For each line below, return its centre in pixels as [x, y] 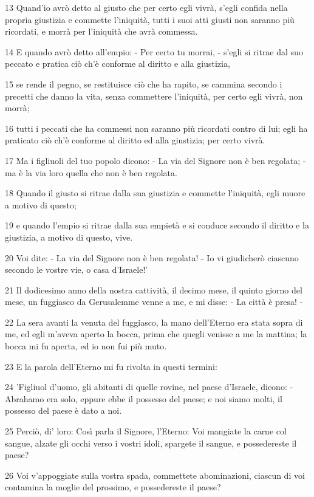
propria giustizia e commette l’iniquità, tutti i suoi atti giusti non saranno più [150, 19]
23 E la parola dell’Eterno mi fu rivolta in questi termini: [111, 366]
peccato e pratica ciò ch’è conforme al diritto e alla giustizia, [118, 63]
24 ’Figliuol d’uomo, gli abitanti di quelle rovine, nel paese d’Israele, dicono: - [149, 387]
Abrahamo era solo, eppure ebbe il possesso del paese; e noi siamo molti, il [144, 398]
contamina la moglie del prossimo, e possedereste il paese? [113, 487]
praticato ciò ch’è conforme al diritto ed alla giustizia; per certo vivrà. [135, 140]
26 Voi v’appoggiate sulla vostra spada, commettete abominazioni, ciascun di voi [155, 475]
